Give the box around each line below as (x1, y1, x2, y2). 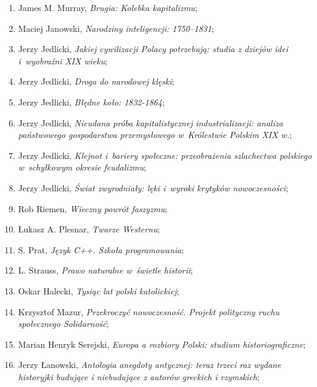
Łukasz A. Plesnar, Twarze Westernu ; (18, 223, 160, 236)
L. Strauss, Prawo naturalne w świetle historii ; (18, 264, 193, 277)
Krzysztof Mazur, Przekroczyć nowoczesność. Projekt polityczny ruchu (18, 305, 280, 318)
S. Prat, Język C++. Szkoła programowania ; (18, 243, 184, 256)
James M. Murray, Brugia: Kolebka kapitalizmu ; (18, 1, 198, 13)
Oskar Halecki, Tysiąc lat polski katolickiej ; (18, 284, 179, 297)
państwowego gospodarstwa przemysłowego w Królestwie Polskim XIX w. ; (18, 128, 292, 141)
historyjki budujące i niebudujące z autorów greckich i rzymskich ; (18, 370, 260, 383)
